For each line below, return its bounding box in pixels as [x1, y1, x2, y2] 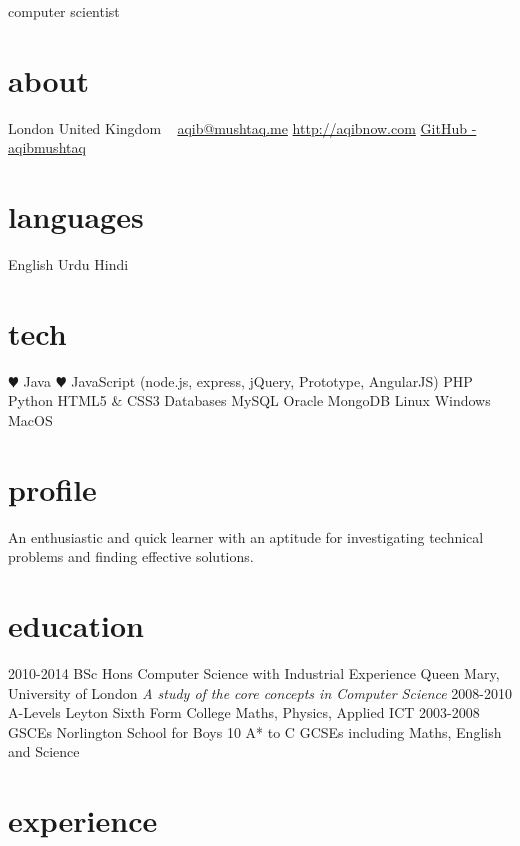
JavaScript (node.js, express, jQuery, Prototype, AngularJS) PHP [71, 370, 473, 391]
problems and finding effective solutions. [8, 546, 254, 567]
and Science [8, 741, 80, 762]
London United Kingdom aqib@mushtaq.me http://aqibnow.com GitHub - [8, 117, 477, 138]
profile [8, 468, 97, 509]
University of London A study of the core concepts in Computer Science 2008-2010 [8, 682, 513, 703]
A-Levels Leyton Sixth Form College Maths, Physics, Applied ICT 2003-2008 [8, 702, 480, 723]
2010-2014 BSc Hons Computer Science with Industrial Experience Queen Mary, [8, 662, 500, 683]
